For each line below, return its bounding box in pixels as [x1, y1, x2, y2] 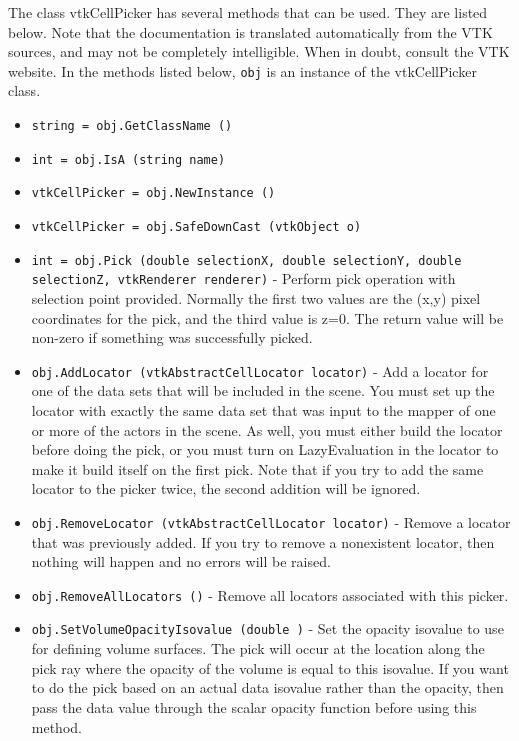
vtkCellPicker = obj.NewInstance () [31, 186, 276, 201]
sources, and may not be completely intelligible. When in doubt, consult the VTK [8, 41, 510, 62]
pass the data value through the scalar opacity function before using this [31, 696, 477, 717]
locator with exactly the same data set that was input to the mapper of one [31, 400, 496, 420]
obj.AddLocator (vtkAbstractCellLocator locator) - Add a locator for [31, 360, 489, 381]
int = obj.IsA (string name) [31, 152, 226, 167]
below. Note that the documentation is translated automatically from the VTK [8, 21, 493, 42]
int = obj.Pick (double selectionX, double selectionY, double [31, 253, 462, 268]
